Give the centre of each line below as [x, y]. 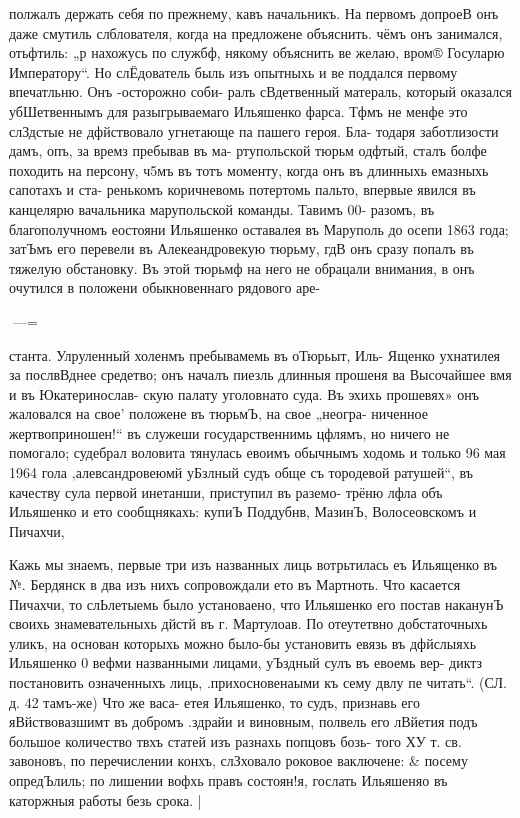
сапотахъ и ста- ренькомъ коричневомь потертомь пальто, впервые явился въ [242, 189]
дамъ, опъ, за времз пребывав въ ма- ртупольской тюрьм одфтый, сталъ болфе [248, 150]
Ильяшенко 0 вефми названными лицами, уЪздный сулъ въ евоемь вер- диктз [246, 662]
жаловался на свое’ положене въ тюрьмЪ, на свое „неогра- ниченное [218, 413]
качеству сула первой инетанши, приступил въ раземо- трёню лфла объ [226, 491]
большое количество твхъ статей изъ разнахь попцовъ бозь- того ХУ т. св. [235, 740]
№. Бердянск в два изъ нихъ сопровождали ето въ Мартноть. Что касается [235, 584]
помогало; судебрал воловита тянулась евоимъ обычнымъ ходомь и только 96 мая [257, 452]
